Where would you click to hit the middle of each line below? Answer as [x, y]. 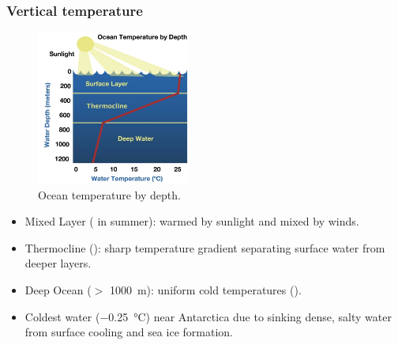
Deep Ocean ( [58, 289]
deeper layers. [58, 263]
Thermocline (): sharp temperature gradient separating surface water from [205, 247]
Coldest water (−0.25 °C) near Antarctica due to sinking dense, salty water [208, 316]
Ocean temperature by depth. [109, 194]
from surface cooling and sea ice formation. [129, 332]
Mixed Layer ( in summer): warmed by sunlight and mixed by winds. [192, 221]
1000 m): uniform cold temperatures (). [205, 289]
